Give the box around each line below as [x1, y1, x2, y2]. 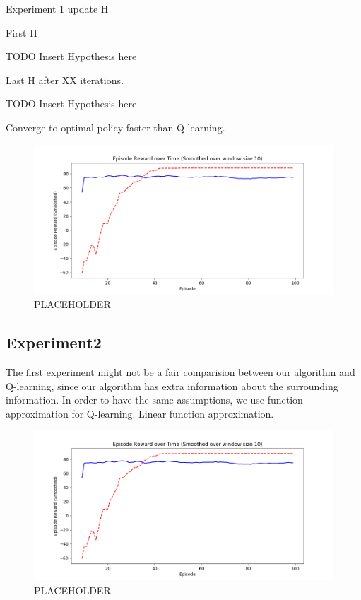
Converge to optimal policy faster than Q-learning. [6, 119, 225, 134]
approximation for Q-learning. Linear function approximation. [6, 406, 274, 420]
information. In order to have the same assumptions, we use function [6, 392, 303, 407]
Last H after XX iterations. [6, 72, 124, 87]
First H [6, 25, 37, 40]
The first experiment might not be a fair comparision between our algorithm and [6, 364, 355, 379]
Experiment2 [6, 331, 102, 353]
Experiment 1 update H [6, 1, 109, 16]
